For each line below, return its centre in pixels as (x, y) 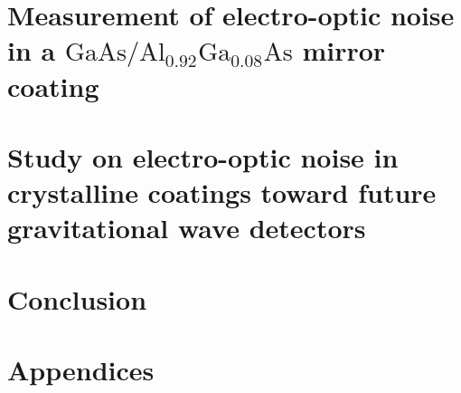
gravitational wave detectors (187, 228)
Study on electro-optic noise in (203, 156)
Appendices (81, 370)
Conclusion (77, 298)
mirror (344, 50)
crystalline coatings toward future (222, 192)
